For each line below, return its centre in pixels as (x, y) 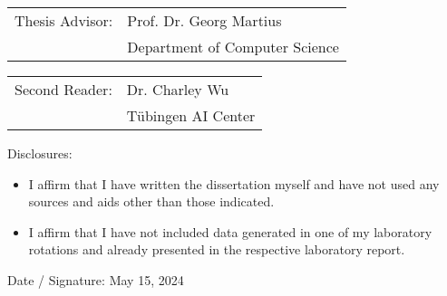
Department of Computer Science (233, 47)
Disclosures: (40, 153)
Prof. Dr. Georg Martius (204, 20)
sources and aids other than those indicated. (151, 201)
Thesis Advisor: (64, 20)
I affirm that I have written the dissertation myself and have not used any (234, 183)
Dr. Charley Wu (178, 89)
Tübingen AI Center (191, 115)
